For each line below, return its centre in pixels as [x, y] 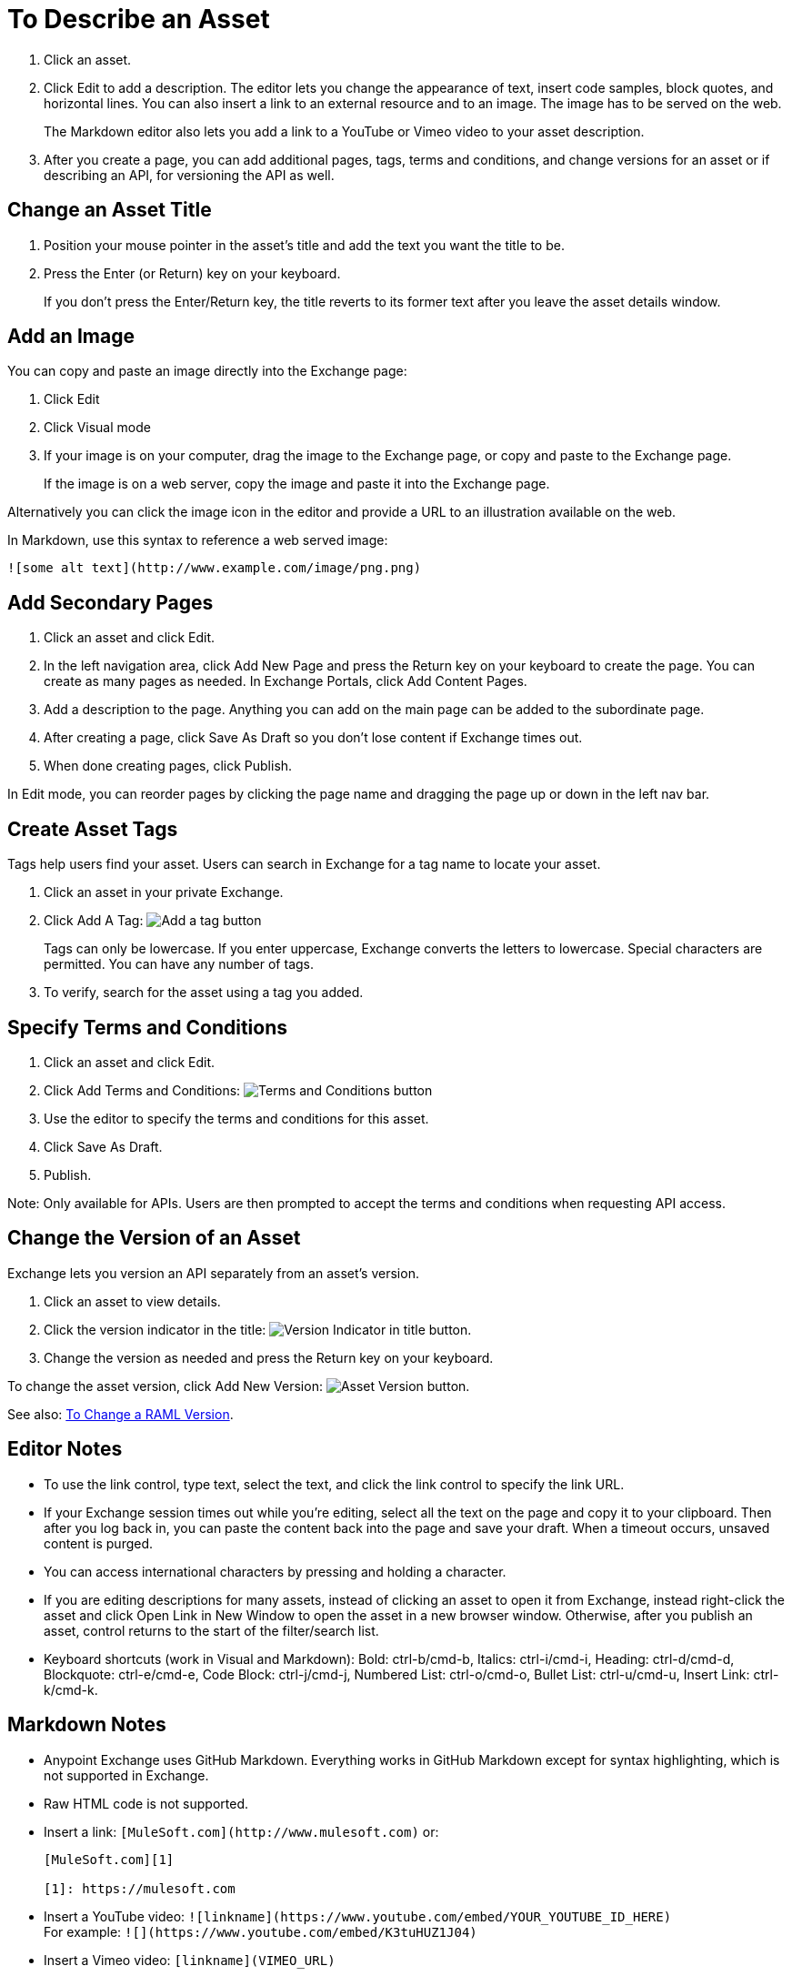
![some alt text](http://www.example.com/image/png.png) [215, 568]
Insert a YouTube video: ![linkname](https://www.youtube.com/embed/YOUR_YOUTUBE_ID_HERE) [358, 1916]
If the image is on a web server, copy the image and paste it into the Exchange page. [297, 484]
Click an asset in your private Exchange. [164, 892]
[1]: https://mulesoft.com [140, 1888]
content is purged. [99, 1543]
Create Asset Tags [93, 829]
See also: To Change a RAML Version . [120, 1414]
